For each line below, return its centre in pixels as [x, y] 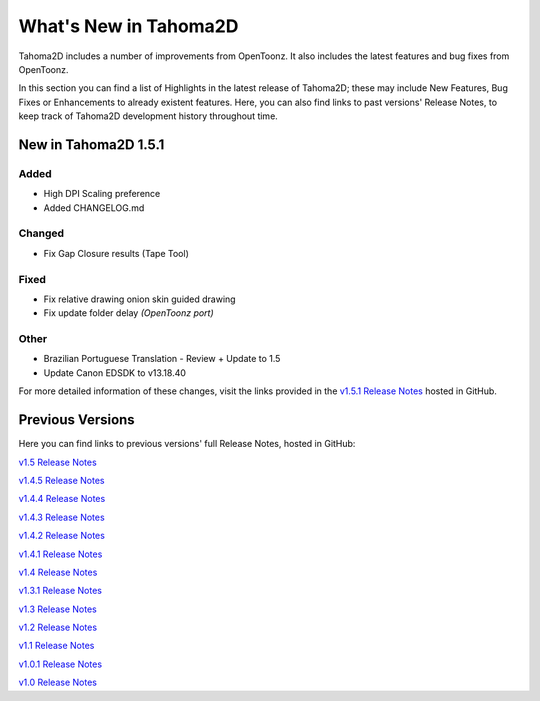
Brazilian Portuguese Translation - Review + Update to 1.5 [162, 359]
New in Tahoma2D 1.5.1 [91, 144]
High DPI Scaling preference [102, 194]
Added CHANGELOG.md [94, 207]
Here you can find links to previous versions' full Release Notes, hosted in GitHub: [187, 444]
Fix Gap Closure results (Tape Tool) [116, 253]
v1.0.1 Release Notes [60, 664]
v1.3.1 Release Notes [60, 591]
